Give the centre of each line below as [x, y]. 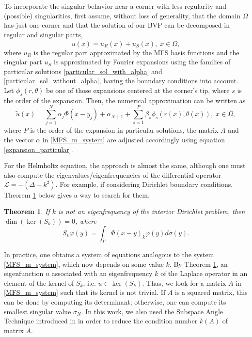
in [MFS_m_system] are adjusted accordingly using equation [134, 140]
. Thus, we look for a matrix [184, 283]
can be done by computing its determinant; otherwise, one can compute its [115, 302]
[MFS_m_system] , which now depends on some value [84, 264]
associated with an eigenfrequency [102, 273]
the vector [19, 140]
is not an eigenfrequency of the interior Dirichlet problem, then [152, 211]
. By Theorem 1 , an [198, 264]
